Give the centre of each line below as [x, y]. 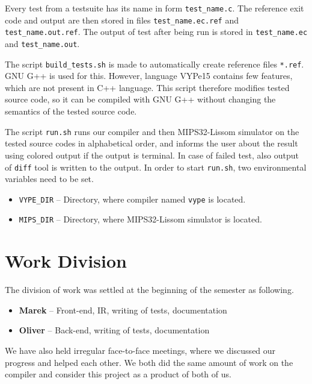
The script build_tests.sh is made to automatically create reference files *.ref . [154, 64]
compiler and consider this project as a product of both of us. [118, 374]
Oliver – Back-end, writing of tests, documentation [114, 330]
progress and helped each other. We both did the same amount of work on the [149, 362]
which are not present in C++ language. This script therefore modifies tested [147, 87]
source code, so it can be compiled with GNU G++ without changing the [140, 99]
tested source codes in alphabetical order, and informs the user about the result [151, 143]
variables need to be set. [49, 179]
